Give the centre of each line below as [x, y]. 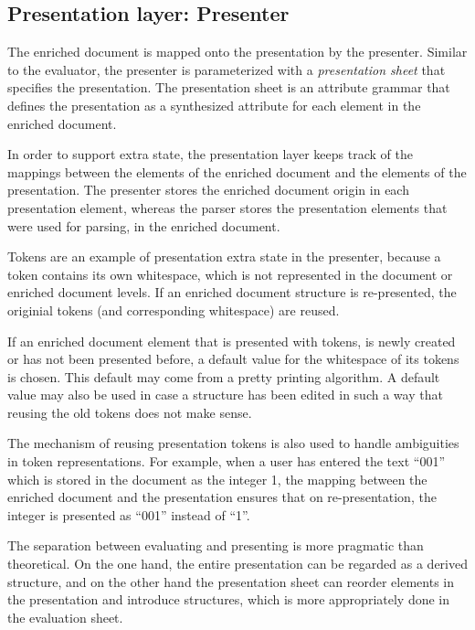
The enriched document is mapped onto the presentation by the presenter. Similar [237, 52]
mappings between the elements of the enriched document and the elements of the [237, 171]
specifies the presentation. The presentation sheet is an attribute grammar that [229, 87]
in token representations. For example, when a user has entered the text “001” [226, 461]
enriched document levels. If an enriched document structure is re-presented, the [232, 292]
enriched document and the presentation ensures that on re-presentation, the [222, 497]
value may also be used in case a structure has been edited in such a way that [225, 395]
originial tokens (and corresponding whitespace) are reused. [174, 310]
